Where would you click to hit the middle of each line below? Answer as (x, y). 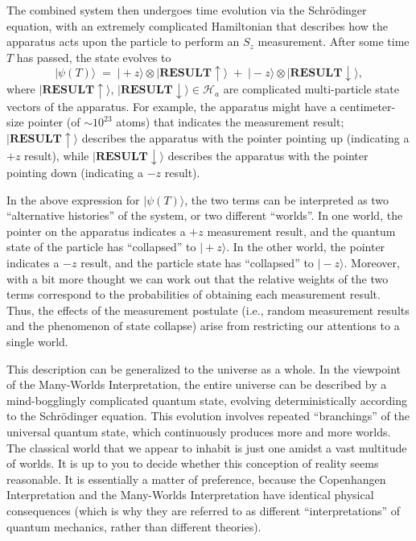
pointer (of (54, 122)
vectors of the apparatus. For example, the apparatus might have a (171, 106)
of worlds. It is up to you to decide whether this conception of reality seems (193, 463)
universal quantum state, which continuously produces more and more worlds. (199, 431)
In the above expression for (73, 199)
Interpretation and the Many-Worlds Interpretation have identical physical (190, 495)
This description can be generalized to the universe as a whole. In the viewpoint (204, 368)
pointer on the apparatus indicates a (96, 231)
